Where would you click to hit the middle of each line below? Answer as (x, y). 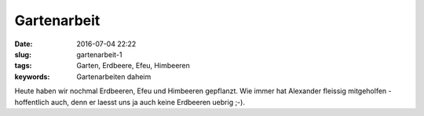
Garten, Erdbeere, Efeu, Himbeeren (133, 66)
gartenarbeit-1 (99, 54)
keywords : (32, 76)
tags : (23, 66)
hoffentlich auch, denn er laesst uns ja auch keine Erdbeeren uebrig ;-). (130, 102)
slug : (23, 54)
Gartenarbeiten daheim (114, 76)
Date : (24, 44)
